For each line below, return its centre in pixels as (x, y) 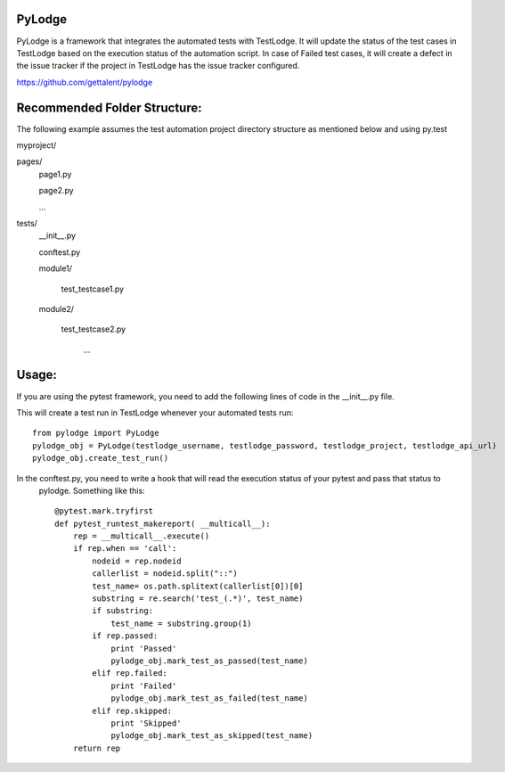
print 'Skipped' (146, 723)
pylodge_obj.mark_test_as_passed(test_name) (210, 661)
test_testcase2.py (94, 329)
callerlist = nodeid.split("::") (165, 574)
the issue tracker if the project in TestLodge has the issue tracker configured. (158, 66)
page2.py (57, 191)
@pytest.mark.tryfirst (104, 511)
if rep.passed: (125, 636)
